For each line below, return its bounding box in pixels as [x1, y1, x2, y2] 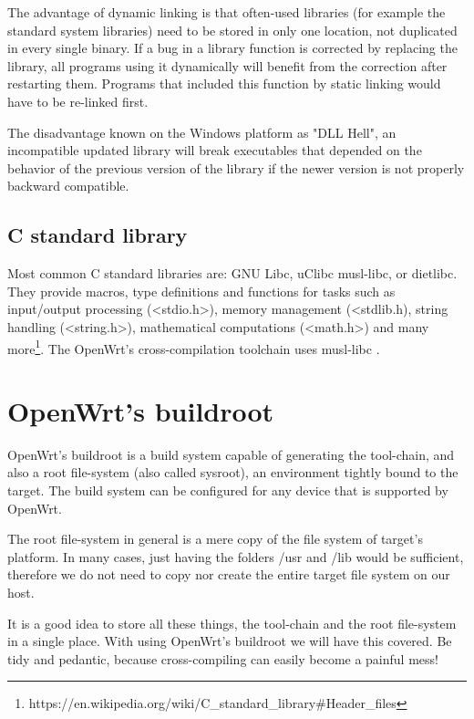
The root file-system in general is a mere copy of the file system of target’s [7, 529, 423, 548]
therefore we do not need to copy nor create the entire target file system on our [7, 565, 450, 584]
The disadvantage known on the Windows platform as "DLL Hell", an [7, 122, 397, 141]
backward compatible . [7, 176, 129, 195]
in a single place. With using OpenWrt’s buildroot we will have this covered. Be [7, 631, 452, 651]
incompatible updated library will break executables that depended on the [7, 141, 422, 160]
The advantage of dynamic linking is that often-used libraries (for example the [7, 3, 446, 21]
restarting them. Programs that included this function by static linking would [7, 74, 441, 93]
